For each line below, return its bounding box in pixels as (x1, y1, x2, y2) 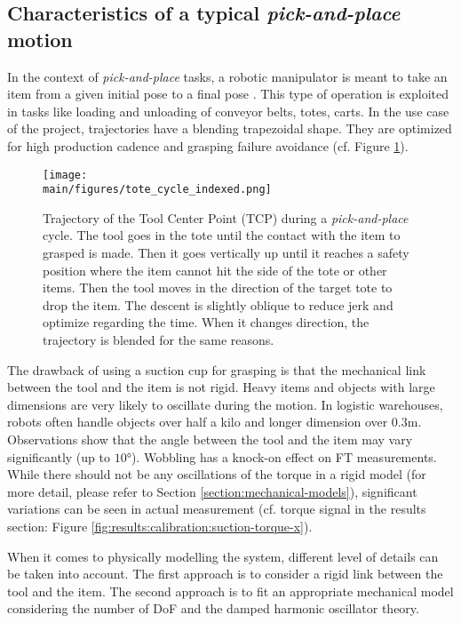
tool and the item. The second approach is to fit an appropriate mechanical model (7, 581, 454, 600)
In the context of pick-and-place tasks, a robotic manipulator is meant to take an (7, 67, 448, 85)
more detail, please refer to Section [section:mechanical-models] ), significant (7, 482, 417, 500)
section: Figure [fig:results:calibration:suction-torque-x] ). (7, 516, 313, 535)
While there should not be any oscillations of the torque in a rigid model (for (7, 465, 426, 483)
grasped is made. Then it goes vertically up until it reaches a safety (43, 244, 409, 262)
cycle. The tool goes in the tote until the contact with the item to (43, 226, 401, 244)
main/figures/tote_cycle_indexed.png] (43, 183, 272, 196)
